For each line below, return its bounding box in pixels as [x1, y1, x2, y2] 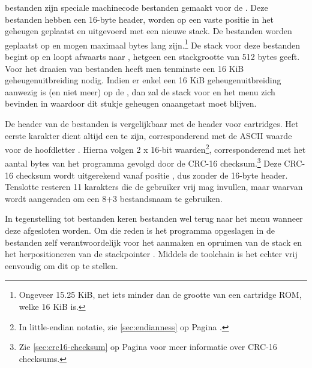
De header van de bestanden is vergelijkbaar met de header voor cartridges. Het [5, 117, 299, 129]
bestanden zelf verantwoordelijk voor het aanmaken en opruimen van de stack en [5, 236, 302, 248]
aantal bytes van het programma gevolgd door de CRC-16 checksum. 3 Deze [5, 155, 281, 170]
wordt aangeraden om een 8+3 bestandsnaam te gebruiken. [5, 192, 223, 204]
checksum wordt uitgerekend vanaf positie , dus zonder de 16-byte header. [16, 168, 288, 181]
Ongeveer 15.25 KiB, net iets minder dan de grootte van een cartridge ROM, [19, 288, 302, 301]
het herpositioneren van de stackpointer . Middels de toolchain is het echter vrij [5, 248, 298, 260]
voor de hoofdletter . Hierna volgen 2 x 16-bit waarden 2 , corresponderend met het [5, 141, 306, 155]
